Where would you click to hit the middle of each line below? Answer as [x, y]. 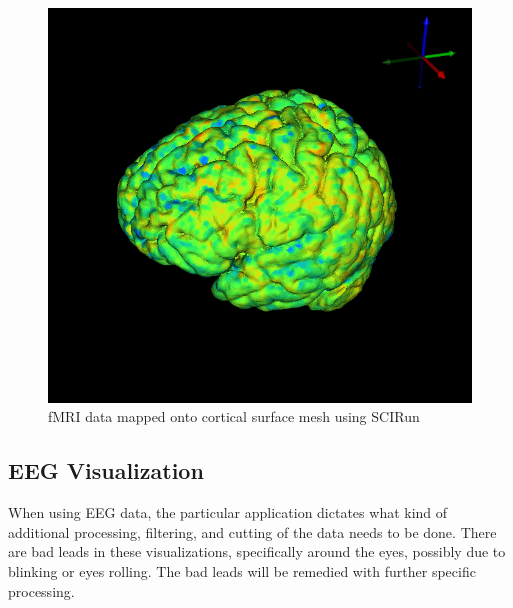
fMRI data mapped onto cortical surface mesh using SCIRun [234, 416]
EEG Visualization [106, 470]
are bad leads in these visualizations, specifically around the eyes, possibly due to [257, 551]
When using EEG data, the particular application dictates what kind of [228, 512]
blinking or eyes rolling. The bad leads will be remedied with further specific [242, 570]
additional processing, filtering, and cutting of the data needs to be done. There [252, 531]
